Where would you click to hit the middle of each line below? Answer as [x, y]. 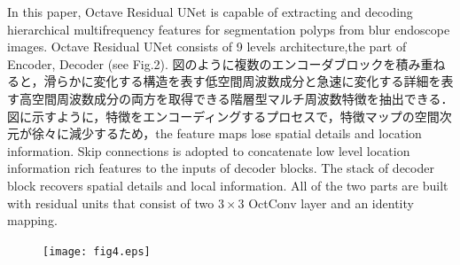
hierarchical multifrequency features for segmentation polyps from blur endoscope [229, 29]
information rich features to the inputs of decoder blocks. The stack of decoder [221, 168]
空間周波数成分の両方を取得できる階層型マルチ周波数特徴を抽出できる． [242, 98]
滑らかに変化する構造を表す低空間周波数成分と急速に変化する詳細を [242, 81]
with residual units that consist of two [111, 203]
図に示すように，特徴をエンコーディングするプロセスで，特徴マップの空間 [223, 116]
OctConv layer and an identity [331, 203]
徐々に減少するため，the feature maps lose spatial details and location [226, 133]
